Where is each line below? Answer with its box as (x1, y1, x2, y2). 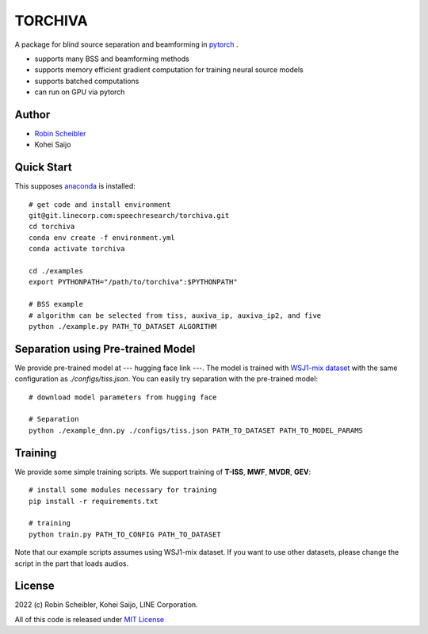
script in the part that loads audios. (14, 559, 129, 568)
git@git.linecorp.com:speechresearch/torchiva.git (29, 211, 230, 220)
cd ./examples (29, 266, 83, 276)
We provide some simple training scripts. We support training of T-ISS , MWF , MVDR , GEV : (14, 467, 311, 476)
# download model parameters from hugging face (29, 392, 217, 402)
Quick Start (14, 161, 72, 174)
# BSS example (29, 300, 83, 309)
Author (14, 108, 51, 121)
